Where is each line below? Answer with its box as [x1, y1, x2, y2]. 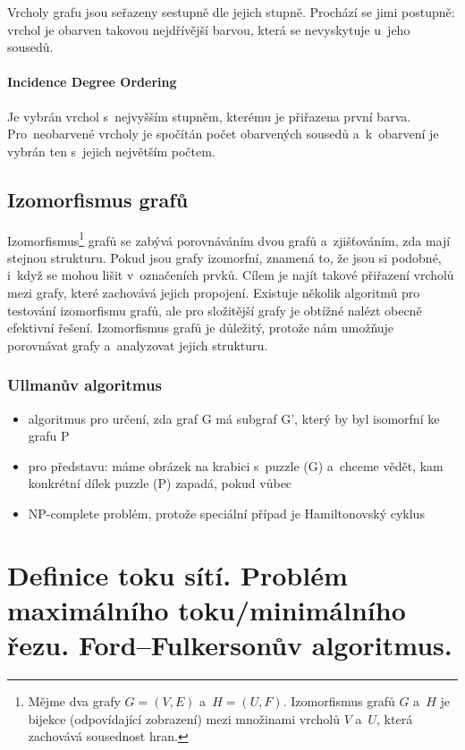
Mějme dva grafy [28, 692, 121, 711]
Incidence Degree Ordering [7, 72, 177, 91]
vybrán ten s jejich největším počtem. [7, 141, 216, 160]
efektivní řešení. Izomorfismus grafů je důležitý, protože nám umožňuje [7, 318, 394, 337]
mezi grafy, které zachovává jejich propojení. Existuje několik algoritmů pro [7, 283, 420, 301]
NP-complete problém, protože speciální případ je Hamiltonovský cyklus [28, 503, 425, 522]
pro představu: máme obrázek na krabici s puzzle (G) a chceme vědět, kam [28, 456, 444, 475]
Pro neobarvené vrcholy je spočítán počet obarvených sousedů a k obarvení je [7, 124, 439, 143]
